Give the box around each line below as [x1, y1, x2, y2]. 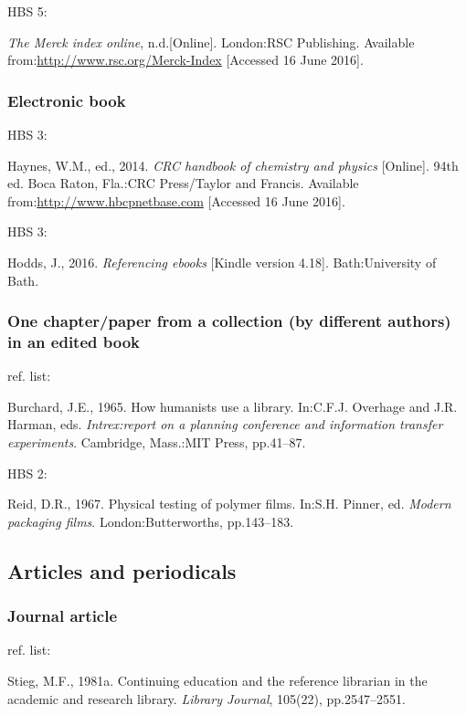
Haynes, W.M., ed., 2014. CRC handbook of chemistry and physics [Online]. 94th [7, 155, 459, 174]
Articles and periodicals [7, 556, 237, 584]
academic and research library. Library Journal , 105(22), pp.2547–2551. [7, 689, 406, 708]
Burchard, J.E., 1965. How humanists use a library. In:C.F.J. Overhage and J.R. [7, 396, 458, 415]
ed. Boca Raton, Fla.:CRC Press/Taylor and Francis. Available [7, 173, 359, 193]
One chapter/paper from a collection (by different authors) [7, 310, 451, 332]
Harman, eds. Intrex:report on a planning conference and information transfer [7, 415, 443, 434]
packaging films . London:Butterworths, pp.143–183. [7, 511, 294, 531]
